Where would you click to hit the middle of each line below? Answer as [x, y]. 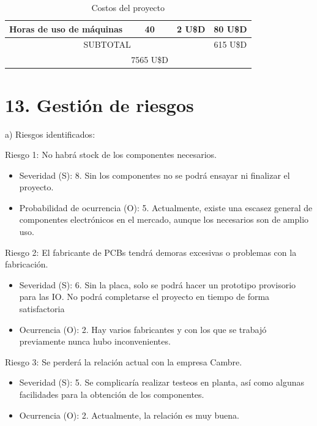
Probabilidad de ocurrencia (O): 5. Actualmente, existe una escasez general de [166, 207]
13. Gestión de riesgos [99, 104]
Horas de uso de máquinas [66, 28]
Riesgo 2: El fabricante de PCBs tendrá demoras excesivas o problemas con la [151, 252]
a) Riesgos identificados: [50, 134]
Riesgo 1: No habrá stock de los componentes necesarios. [111, 155]
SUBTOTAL [107, 44]
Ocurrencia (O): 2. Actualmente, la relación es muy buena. [129, 415]
